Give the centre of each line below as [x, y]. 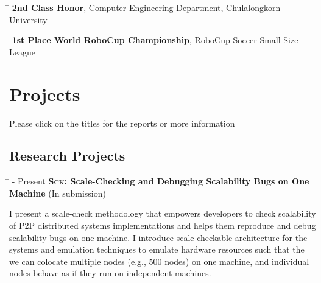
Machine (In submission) [58, 193]
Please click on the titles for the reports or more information [122, 123]
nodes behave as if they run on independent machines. [110, 273]
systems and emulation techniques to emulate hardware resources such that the [157, 249]
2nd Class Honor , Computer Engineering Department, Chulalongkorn [146, 7]
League [22, 51]
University [28, 19]
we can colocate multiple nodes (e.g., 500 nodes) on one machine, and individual [159, 261]
